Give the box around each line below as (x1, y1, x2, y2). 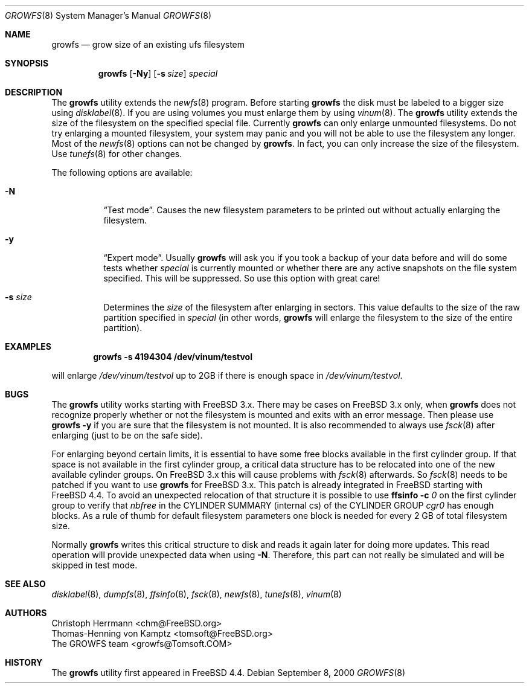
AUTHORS (5, 608, 47, 618)
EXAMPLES (5, 341, 51, 352)
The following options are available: (51, 167, 193, 178)
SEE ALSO (5, 579, 46, 589)
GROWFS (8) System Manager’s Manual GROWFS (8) (5, 10, 212, 21)
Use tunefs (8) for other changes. (51, 149, 182, 159)
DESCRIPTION (5, 87, 63, 97)
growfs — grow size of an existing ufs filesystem (51, 39, 245, 50)
